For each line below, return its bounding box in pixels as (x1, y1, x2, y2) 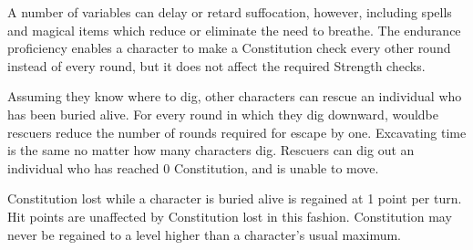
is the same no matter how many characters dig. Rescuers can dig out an (7, 141, 415, 160)
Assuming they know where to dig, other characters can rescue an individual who (7, 87, 462, 106)
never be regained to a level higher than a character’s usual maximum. (7, 224, 401, 244)
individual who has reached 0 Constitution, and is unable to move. (7, 158, 379, 177)
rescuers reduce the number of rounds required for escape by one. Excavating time (7, 122, 467, 141)
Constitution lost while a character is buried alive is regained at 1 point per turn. (7, 189, 462, 208)
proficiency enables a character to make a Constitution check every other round (7, 38, 451, 57)
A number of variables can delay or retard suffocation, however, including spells (7, 3, 452, 21)
